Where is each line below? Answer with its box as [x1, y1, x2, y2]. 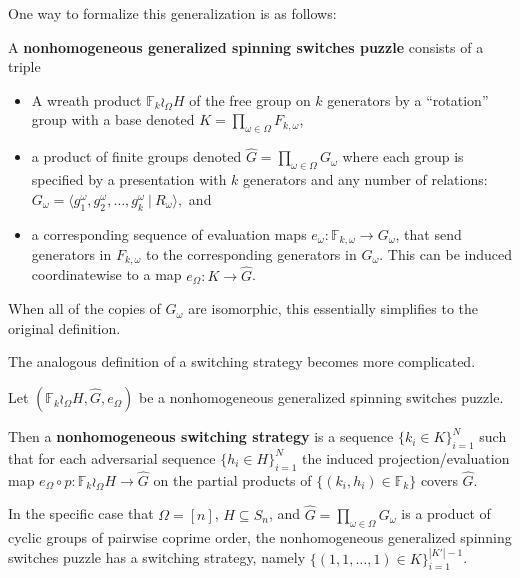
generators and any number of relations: [243, 169, 488, 190]
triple [8, 56, 41, 77]
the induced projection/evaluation [302, 447, 510, 468]
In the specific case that [8, 503, 154, 524]
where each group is [342, 146, 464, 167]
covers [420, 469, 458, 490]
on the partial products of [153, 469, 312, 490]
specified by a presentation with [31, 169, 227, 190]
